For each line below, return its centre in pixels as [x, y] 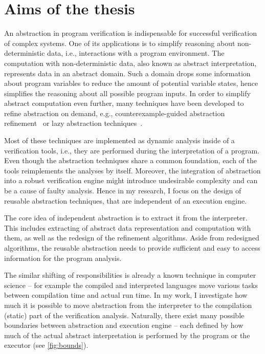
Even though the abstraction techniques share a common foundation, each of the [131, 160]
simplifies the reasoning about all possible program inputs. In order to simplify [127, 93]
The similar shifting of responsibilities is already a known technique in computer [130, 275]
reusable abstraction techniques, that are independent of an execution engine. [126, 200]
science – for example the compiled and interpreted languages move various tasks [131, 285]
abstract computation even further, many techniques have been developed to [124, 103]
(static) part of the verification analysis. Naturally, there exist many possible [124, 315]
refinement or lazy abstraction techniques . [73, 123]
